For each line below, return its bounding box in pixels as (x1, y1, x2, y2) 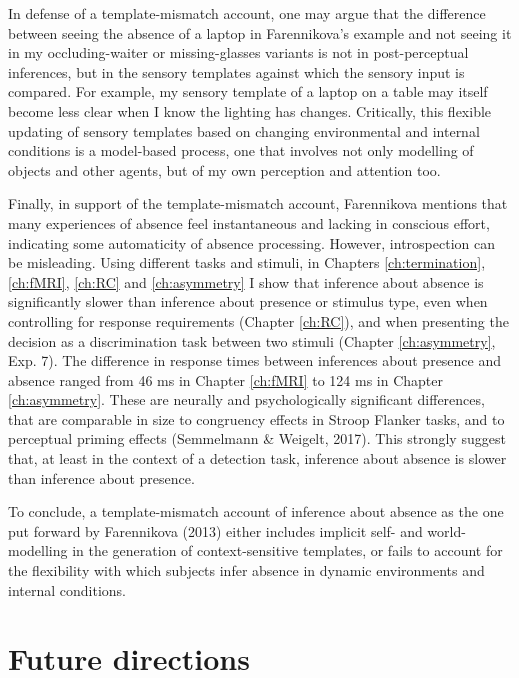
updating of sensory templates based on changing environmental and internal (8, 120, 480, 141)
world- (427, 520, 466, 541)
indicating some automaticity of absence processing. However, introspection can (8, 232, 495, 253)
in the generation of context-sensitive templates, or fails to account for (72, 540, 503, 561)
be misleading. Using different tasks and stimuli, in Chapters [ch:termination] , (8, 252, 486, 273)
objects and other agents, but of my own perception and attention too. (8, 159, 441, 180)
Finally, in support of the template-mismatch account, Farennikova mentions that (8, 193, 508, 214)
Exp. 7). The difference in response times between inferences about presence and (8, 350, 502, 371)
